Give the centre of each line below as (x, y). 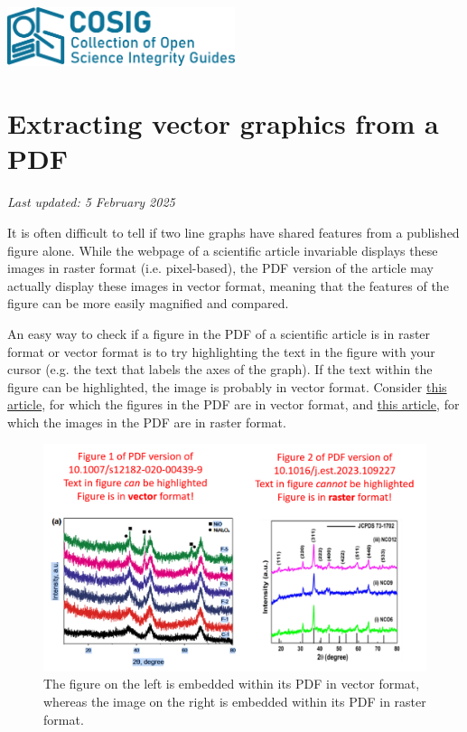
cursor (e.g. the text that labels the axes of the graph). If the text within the (220, 369)
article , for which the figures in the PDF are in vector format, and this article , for (233, 404)
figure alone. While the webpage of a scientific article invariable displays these (223, 250)
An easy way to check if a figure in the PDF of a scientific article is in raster (219, 333)
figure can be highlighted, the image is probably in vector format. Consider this (227, 386)
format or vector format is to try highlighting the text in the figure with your (221, 351)
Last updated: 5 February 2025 (91, 202)
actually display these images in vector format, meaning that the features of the (228, 285)
